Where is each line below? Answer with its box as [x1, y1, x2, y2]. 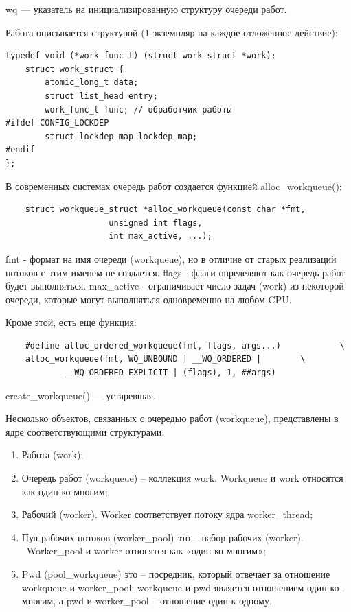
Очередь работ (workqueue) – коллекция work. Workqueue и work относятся [21, 471, 343, 485]
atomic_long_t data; [45, 78, 139, 88]
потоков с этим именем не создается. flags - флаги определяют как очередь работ [5, 265, 346, 279]
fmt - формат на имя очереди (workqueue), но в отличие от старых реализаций [5, 251, 337, 266]
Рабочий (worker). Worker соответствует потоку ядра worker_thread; [21, 507, 313, 521]
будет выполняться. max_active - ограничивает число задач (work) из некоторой [5, 279, 344, 293]
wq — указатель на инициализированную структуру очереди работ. [5, 2, 287, 16]
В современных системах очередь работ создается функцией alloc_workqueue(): [5, 178, 342, 193]
